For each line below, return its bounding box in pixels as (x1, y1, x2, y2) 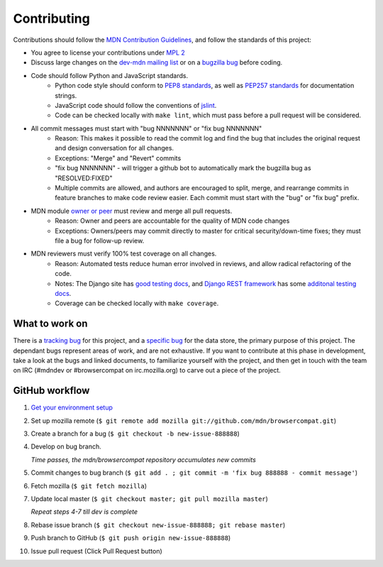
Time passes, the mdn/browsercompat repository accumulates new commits (30, 455, 257, 464)
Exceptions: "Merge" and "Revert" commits (55, 153, 182, 163)
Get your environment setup (30, 403, 113, 412)
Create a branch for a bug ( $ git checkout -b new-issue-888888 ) (30, 429, 240, 438)
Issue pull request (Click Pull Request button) (30, 546, 162, 555)
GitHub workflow (13, 385, 90, 397)
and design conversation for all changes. (55, 144, 174, 153)
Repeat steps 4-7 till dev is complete (30, 507, 138, 516)
